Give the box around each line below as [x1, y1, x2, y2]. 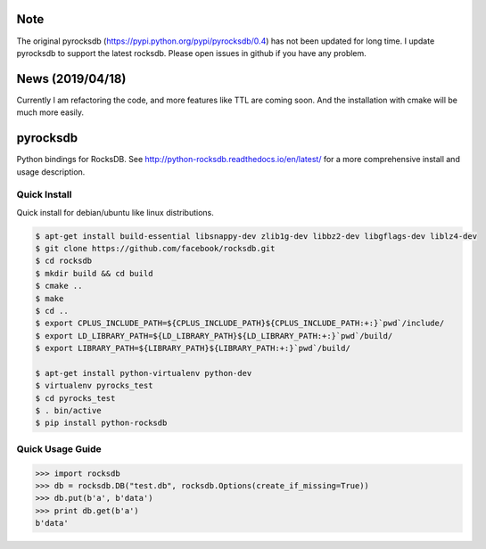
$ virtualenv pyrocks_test [35, 381, 153, 391]
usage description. [16, 166, 86, 177]
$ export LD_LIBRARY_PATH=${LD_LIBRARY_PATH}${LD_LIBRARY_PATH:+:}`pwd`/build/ [35, 331, 393, 340]
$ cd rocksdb [35, 256, 93, 266]
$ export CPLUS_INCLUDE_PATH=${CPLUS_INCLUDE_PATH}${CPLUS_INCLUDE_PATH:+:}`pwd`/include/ [35, 318, 445, 329]
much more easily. [16, 107, 85, 118]
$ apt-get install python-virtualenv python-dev [35, 368, 252, 378]
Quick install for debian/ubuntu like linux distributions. [16, 207, 214, 217]
